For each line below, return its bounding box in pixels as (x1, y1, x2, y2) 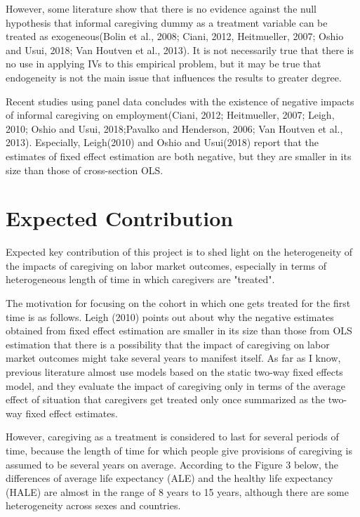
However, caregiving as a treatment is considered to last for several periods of (6, 429, 339, 444)
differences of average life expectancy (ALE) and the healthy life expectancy (6, 471, 333, 485)
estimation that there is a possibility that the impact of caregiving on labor (6, 336, 330, 351)
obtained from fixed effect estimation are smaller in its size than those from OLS (6, 323, 352, 338)
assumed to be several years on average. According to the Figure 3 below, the (6, 457, 338, 471)
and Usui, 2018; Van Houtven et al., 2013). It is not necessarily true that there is (6, 42, 354, 57)
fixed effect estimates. (25, 405, 118, 420)
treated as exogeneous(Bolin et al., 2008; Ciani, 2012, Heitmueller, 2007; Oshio (6, 29, 344, 44)
